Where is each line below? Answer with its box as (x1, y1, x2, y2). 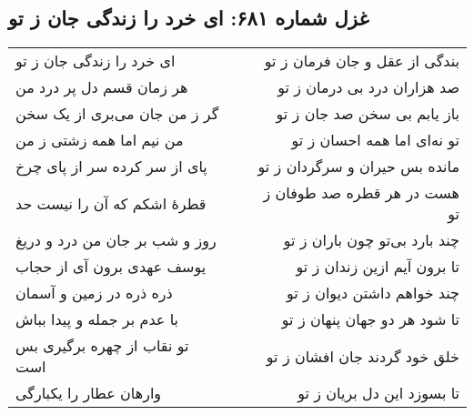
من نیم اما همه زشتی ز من (15, 129, 184, 151)
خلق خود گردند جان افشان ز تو (266, 345, 459, 367)
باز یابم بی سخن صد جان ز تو (276, 103, 459, 125)
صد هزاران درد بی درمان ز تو (277, 76, 459, 98)
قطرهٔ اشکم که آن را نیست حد (15, 192, 207, 214)
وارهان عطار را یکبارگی (15, 382, 162, 404)
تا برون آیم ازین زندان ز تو (296, 256, 459, 278)
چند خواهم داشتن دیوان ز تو (287, 282, 459, 304)
